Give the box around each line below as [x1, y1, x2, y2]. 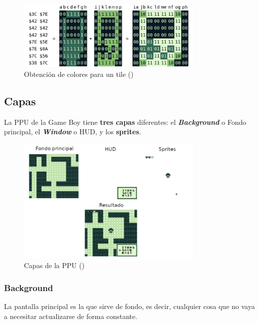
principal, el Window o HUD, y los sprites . [4, 126, 141, 137]
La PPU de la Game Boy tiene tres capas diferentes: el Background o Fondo [4, 116, 247, 127]
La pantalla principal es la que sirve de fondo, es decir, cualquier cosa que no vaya [4, 301, 255, 312]
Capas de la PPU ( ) [24, 260, 85, 271]
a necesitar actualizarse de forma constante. [4, 311, 138, 321]
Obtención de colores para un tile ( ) [24, 68, 134, 79]
